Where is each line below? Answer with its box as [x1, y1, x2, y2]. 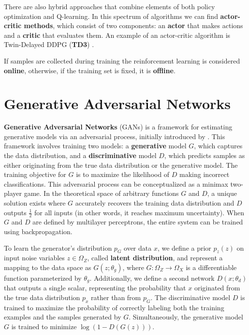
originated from [194, 283, 240, 293]
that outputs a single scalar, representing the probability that [4, 283, 186, 293]
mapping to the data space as [4, 262, 91, 272]
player [4, 188, 22, 198]
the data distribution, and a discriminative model [4, 150, 157, 160]
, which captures [194, 141, 243, 151]
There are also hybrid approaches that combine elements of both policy [4, 1, 215, 11]
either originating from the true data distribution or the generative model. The [4, 160, 238, 170]
